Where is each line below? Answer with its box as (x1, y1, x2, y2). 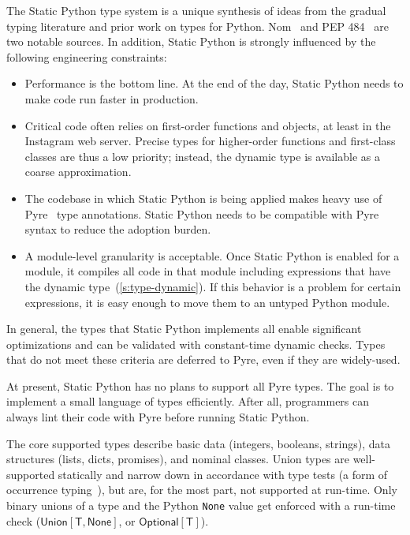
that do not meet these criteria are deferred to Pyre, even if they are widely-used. (6, 351, 401, 368)
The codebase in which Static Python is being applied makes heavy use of (24, 189, 382, 206)
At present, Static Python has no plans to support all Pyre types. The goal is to (6, 377, 394, 394)
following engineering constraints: (6, 48, 167, 65)
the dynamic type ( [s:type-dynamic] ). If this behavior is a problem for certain (24, 278, 401, 294)
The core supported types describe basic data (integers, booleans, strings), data (6, 435, 390, 451)
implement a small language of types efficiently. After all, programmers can (6, 393, 370, 410)
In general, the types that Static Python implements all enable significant (6, 320, 362, 337)
